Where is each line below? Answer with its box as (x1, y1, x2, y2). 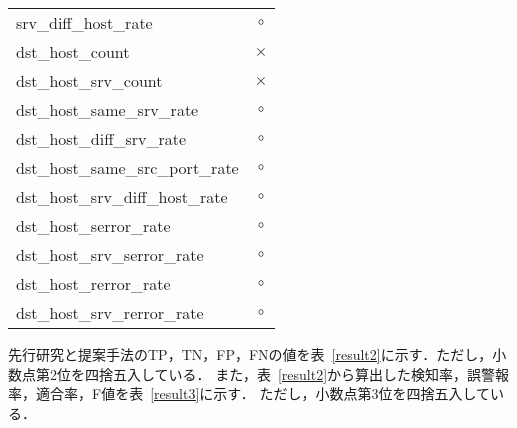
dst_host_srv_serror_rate (16, 243, 204, 266)
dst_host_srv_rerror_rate (16, 301, 204, 324)
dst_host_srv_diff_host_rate (16, 185, 228, 208)
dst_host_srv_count (16, 69, 163, 92)
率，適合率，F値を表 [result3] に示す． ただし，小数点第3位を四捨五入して (8, 383, 490, 404)
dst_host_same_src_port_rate (16, 156, 239, 179)
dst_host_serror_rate (16, 214, 171, 237)
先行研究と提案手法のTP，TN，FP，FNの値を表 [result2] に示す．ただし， (8, 344, 493, 364)
